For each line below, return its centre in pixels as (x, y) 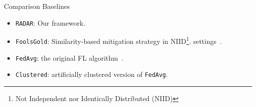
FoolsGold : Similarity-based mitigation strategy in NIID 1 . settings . (119, 40)
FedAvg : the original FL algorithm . (69, 57)
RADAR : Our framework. (50, 22)
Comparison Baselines (37, 6)
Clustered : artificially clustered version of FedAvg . (92, 74)
